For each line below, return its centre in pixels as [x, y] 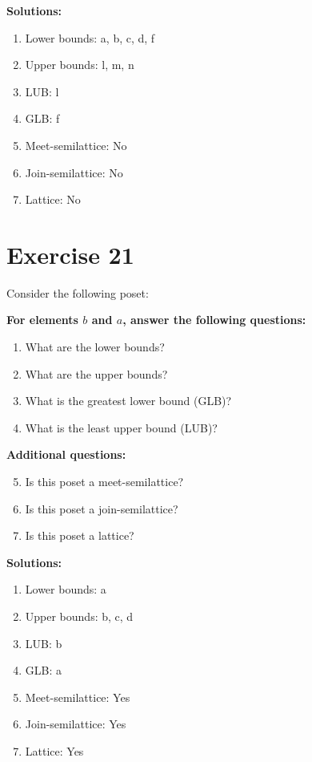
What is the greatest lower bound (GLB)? [128, 401]
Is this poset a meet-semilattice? [104, 482]
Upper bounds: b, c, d [79, 616]
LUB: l [42, 91]
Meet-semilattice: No [76, 145]
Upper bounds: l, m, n [80, 65]
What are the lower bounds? [95, 347]
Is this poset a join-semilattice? [102, 508]
